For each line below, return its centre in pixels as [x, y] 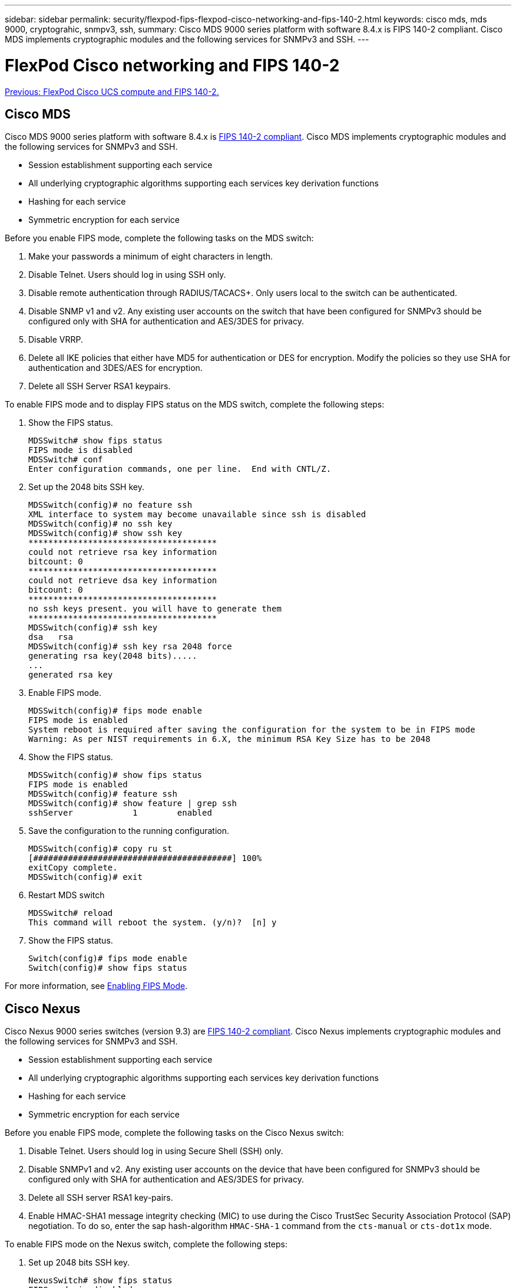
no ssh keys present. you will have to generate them [155, 609]
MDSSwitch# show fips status [95, 441]
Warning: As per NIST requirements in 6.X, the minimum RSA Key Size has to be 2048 [229, 739]
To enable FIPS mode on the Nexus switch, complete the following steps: [146, 1244]
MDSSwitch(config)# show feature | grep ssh [133, 804]
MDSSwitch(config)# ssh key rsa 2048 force [130, 647]
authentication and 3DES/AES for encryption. [115, 368]
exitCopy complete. [73, 868]
